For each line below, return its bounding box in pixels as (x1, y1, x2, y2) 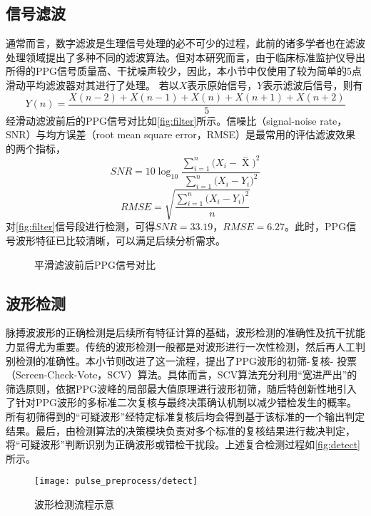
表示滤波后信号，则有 (263, 77, 363, 92)
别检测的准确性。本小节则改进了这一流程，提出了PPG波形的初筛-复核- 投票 (6, 353, 357, 368)
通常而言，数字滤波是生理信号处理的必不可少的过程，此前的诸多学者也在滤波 (6, 36, 365, 51)
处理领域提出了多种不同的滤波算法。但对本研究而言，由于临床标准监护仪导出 (6, 49, 365, 64)
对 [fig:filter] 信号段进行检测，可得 (6, 219, 156, 234)
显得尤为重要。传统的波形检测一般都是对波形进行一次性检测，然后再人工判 (15, 339, 365, 354)
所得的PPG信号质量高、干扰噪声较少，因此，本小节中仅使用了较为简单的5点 (6, 63, 362, 78)
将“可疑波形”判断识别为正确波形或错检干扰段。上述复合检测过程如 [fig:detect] (6, 437, 361, 452)
